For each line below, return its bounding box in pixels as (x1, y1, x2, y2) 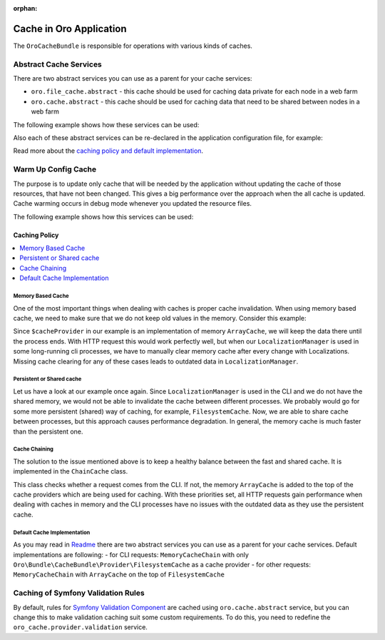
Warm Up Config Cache (13, 164, 97, 174)
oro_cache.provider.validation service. (13, 623, 148, 631)
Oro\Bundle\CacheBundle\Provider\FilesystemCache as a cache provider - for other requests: (13, 561, 312, 569)
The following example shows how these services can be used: (13, 120, 200, 129)
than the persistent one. (13, 427, 83, 436)
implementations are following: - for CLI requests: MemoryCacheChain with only (13, 550, 250, 559)
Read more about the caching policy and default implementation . (13, 146, 203, 155)
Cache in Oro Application (13, 22, 128, 35)
